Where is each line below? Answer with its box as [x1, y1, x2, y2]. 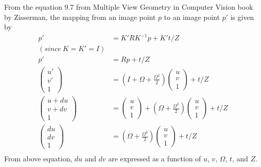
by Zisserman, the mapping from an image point [4, 11, 156, 22]
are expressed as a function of [108, 153, 201, 163]
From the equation [4, 2, 62, 12]
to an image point [164, 11, 220, 22]
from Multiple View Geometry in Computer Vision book [76, 2, 253, 12]
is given [230, 11, 254, 22]
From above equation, [4, 153, 72, 163]
